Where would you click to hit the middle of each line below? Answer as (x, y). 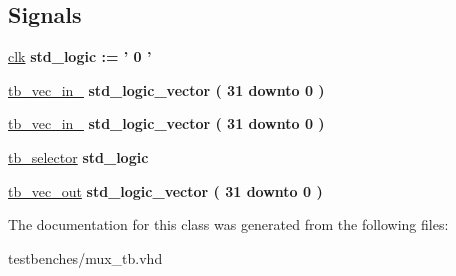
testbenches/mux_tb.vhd (85, 257)
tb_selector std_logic (78, 156)
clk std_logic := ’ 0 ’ (80, 56)
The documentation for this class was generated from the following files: (228, 224)
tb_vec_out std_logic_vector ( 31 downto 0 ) (165, 190)
